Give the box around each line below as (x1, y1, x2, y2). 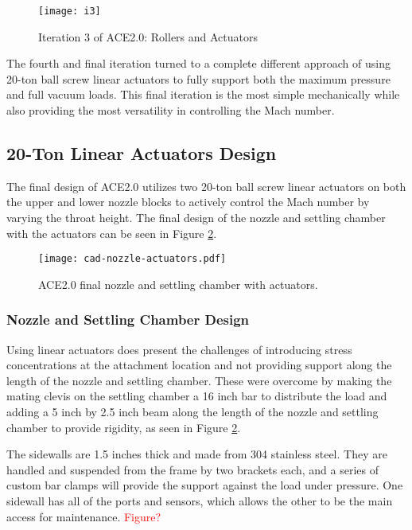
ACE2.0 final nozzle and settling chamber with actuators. (38, 275, 318, 292)
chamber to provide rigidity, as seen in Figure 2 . (6, 419, 241, 435)
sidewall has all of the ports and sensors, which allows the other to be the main (6, 493, 393, 509)
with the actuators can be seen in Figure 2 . (6, 224, 217, 241)
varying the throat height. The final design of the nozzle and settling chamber (6, 209, 386, 226)
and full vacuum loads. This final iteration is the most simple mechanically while (6, 86, 400, 103)
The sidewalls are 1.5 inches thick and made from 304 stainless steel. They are (6, 446, 387, 462)
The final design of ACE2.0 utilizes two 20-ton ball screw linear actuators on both (6, 177, 406, 194)
